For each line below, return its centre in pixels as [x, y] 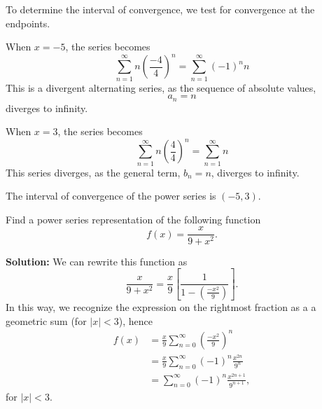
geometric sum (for [46, 320]
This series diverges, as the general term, [93, 172]
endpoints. [28, 23]
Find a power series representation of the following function [133, 219]
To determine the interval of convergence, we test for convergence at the [160, 9]
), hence [135, 320]
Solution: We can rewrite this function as [97, 261]
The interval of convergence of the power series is [111, 196]
